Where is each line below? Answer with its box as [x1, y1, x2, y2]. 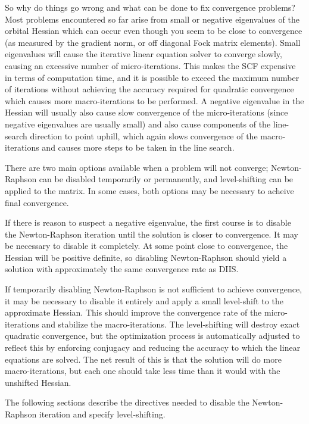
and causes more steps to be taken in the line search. [42, 141, 235, 154]
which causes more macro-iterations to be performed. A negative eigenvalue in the [5, 94, 304, 107]
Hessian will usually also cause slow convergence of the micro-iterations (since [5, 106, 288, 119]
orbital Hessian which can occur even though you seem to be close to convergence [5, 24, 302, 37]
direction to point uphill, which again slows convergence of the [30, 129, 258, 142]
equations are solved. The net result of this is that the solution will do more [5, 353, 282, 365]
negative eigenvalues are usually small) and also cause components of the [5, 117, 271, 130]
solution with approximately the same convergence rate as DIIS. [5, 263, 239, 275]
